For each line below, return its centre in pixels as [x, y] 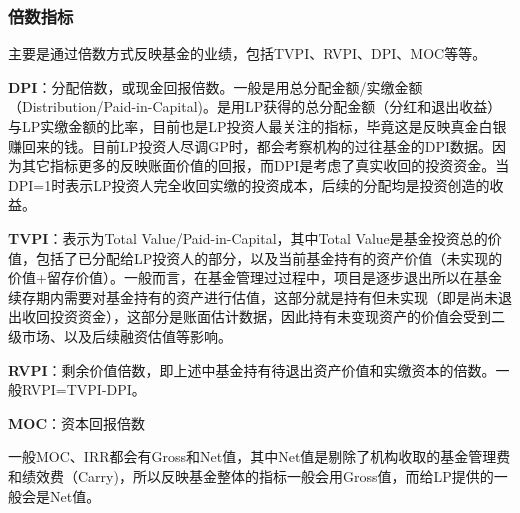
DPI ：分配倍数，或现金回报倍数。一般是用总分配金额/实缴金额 [215, 86]
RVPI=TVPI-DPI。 [83, 389]
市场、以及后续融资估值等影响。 [126, 335]
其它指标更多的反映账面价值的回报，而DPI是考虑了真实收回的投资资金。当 [265, 165]
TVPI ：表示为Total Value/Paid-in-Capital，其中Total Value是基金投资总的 [248, 237]
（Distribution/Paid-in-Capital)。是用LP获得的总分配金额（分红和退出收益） [255, 106]
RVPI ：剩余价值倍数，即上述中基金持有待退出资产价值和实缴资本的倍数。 [252, 369]
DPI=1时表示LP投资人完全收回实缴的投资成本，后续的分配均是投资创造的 [249, 184]
